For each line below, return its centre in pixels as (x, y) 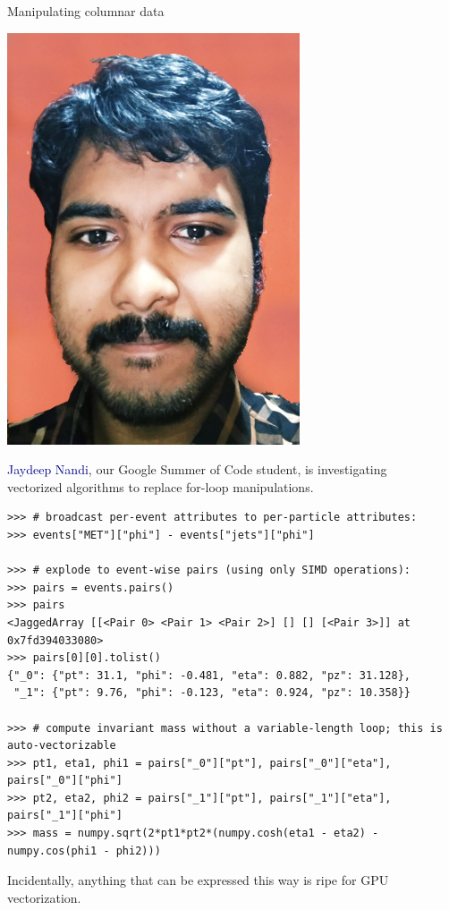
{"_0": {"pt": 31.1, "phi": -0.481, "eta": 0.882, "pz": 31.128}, (209, 675)
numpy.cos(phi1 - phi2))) (84, 850)
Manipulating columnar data (86, 11)
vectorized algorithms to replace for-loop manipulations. (161, 486)
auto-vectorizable (62, 746)
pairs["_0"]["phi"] (65, 781)
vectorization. (44, 897)
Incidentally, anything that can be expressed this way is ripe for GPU (198, 880)
